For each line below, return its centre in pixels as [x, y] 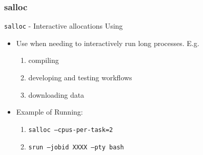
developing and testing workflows [80, 77]
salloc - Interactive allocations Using [64, 26]
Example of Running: [49, 112]
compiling [44, 60]
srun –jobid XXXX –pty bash [76, 147]
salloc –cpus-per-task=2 [71, 130]
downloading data [56, 94]
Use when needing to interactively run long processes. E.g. [108, 43]
